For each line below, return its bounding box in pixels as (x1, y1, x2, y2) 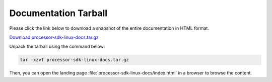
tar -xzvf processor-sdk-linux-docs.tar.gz (20, 57, 129, 63)
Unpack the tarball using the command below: (9, 43, 105, 50)
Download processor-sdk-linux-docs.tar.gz (9, 34, 99, 40)
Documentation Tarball (9, 8, 108, 19)
